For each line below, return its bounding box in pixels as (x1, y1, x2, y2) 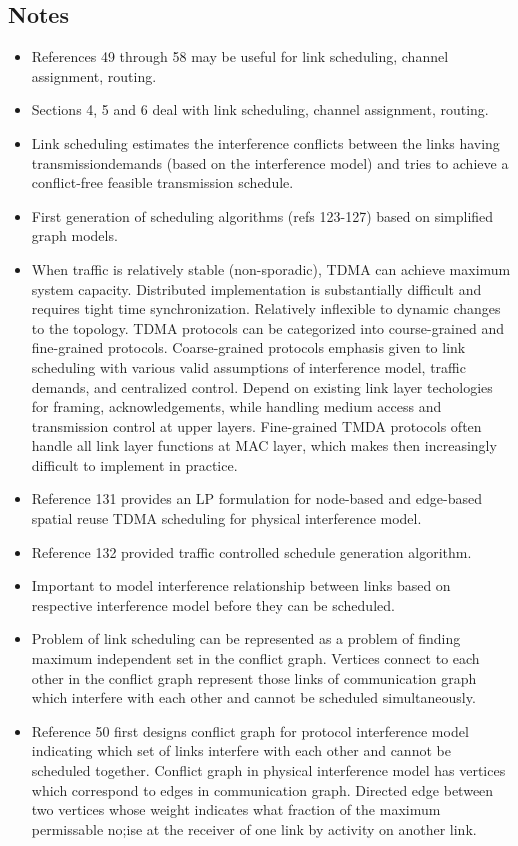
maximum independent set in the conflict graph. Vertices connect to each (31, 648, 480, 669)
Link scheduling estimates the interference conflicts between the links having (31, 132, 500, 153)
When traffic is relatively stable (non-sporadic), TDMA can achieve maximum (31, 258, 511, 279)
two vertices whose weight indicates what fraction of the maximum (31, 799, 441, 820)
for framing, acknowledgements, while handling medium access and (31, 396, 442, 417)
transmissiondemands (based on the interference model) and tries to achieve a (31, 152, 509, 173)
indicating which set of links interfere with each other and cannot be (31, 740, 451, 761)
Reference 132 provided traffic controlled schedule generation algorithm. (31, 541, 472, 562)
